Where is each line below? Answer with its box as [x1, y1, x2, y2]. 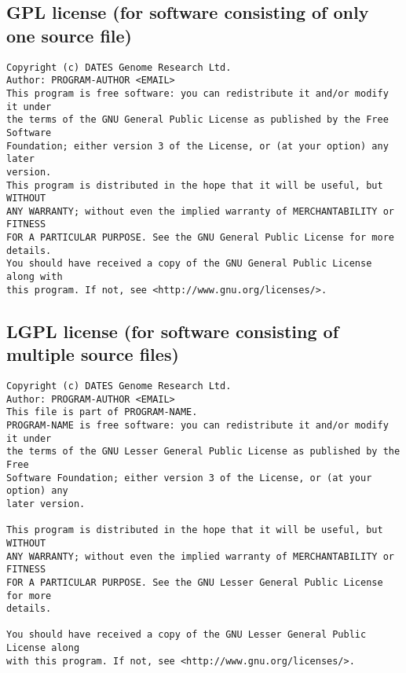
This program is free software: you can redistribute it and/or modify [6, 87, 389, 99]
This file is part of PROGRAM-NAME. [6, 406, 198, 418]
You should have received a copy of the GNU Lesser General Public [6, 629, 367, 641]
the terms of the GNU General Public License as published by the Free [6, 114, 389, 126]
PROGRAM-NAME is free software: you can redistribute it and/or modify [6, 419, 389, 431]
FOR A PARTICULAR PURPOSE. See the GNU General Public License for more [6, 232, 394, 244]
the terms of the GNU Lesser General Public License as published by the [6, 446, 401, 458]
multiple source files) [6, 342, 179, 366]
